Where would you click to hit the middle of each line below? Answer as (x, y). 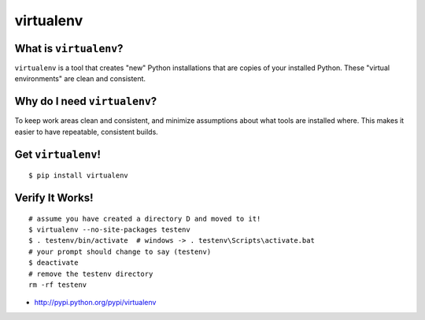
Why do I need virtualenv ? (86, 101)
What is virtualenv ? (69, 48)
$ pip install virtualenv (79, 176)
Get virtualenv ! (58, 154)
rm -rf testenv (58, 285)
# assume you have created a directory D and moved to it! (145, 218)
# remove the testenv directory (91, 273)
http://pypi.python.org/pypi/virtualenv (95, 303)
